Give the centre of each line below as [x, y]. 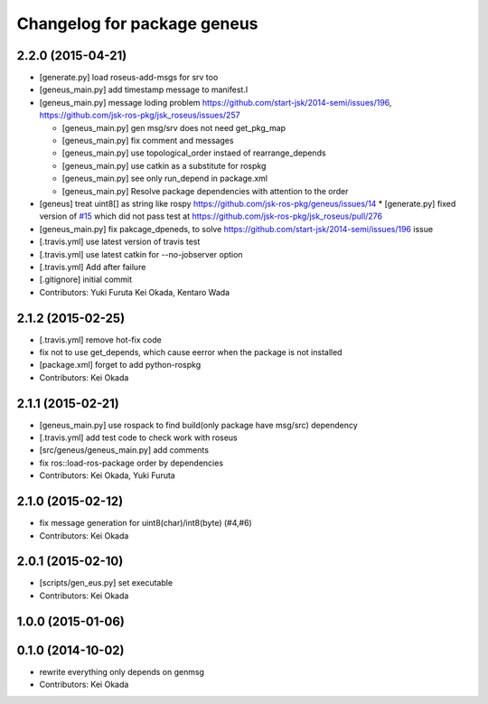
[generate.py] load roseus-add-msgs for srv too [129, 78]
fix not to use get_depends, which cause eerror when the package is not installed [191, 352]
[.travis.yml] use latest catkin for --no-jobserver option [141, 254]
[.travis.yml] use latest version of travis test [120, 242]
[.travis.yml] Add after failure [93, 267]
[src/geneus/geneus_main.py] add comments [124, 450]
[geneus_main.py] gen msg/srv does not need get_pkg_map [174, 127]
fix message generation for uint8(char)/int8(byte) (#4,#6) [145, 523]
